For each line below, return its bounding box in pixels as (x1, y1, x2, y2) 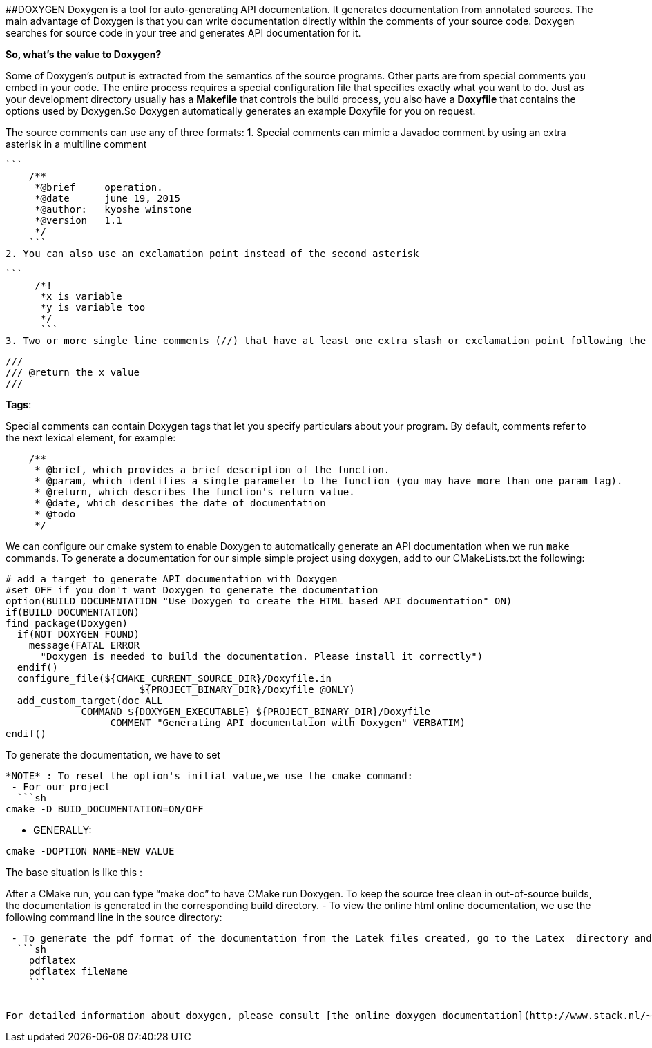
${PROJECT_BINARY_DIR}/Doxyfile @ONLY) (139, 684, 355, 695)
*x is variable (40, 291, 122, 302)
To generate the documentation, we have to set (6, 749, 220, 761)
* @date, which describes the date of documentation (35, 497, 326, 508)
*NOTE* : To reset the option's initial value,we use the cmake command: (6, 770, 414, 781)
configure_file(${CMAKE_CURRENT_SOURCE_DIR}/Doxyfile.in (17, 673, 332, 684)
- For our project (11, 781, 111, 792)
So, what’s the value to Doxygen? (6, 48, 162, 60)
